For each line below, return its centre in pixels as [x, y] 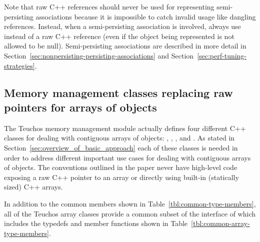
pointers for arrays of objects [80, 107]
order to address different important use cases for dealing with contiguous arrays [127, 157]
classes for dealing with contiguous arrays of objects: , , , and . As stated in [119, 138]
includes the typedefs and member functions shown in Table [96, 223]
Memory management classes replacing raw [118, 92]
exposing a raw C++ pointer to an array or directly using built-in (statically [121, 177]
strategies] [19, 65]
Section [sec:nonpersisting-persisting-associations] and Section [99, 55]
